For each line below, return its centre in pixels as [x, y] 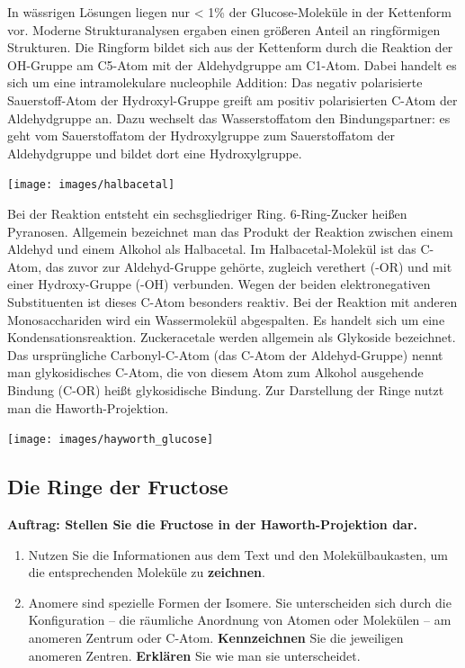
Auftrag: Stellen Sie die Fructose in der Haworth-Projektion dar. [213, 524]
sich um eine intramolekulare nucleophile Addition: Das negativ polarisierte [215, 82]
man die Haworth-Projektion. [88, 407]
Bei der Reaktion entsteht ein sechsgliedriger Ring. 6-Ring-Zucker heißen [207, 213]
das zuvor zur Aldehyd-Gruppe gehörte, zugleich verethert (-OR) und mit [249, 266]
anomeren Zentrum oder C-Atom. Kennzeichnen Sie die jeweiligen [216, 637]
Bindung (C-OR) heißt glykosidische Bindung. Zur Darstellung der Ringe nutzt [226, 389]
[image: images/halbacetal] [91, 185]
